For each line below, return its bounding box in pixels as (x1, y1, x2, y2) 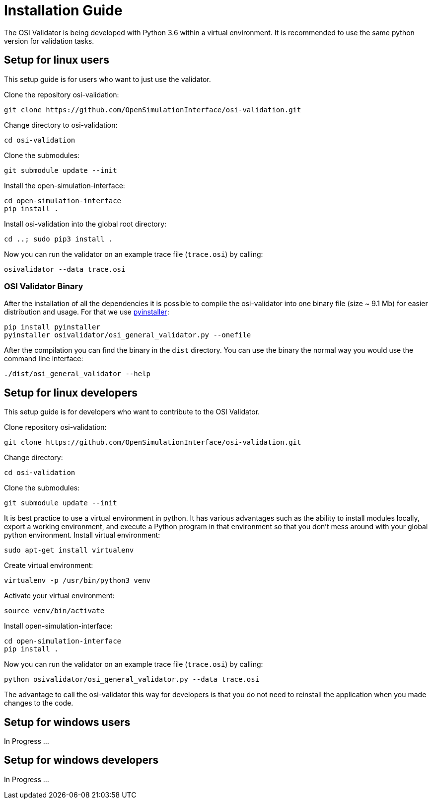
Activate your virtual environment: (4, 591, 115, 600)
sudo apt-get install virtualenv (4, 546, 134, 555)
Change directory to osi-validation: (4, 120, 118, 129)
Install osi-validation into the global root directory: (4, 219, 167, 228)
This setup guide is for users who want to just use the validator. (4, 75, 211, 83)
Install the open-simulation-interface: (4, 181, 125, 190)
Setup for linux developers (4, 386, 138, 399)
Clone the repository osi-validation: (4, 90, 119, 99)
